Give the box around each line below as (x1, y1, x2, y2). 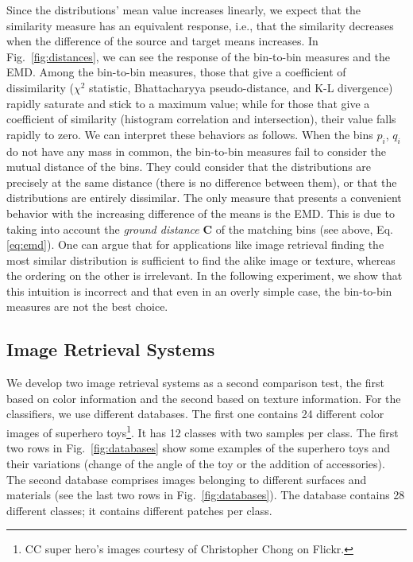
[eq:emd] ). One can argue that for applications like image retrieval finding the (6, 236, 384, 253)
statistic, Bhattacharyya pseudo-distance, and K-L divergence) (89, 79, 393, 95)
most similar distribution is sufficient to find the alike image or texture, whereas (6, 251, 396, 268)
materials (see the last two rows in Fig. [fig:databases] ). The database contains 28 (6, 486, 405, 503)
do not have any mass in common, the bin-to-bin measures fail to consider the (6, 142, 386, 159)
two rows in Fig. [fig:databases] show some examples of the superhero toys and (6, 440, 391, 456)
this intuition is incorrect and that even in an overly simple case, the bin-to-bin (6, 282, 392, 299)
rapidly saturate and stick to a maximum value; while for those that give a (6, 95, 370, 111)
